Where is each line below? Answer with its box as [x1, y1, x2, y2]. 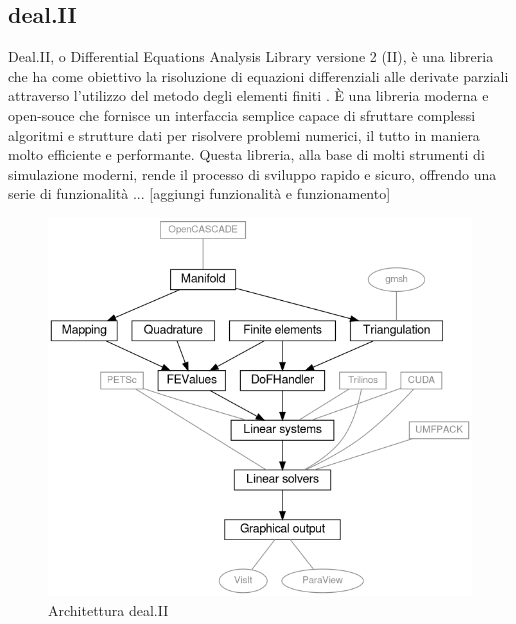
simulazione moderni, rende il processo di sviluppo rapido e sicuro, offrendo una [8, 163, 497, 184]
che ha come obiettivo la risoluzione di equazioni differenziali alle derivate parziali [8, 65, 509, 86]
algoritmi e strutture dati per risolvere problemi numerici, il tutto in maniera [8, 124, 480, 145]
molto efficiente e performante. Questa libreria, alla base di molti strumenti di [8, 144, 485, 165]
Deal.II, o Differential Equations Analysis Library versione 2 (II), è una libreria [8, 46, 494, 67]
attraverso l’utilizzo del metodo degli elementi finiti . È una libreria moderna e [8, 85, 489, 106]
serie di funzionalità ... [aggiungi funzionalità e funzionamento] [8, 183, 391, 204]
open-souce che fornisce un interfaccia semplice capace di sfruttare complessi [8, 104, 476, 125]
